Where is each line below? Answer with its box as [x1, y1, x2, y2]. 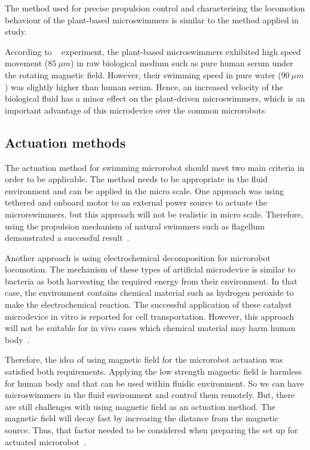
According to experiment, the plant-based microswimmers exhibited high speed [5, 45, 301, 57]
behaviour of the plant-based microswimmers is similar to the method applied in [5, 13, 299, 26]
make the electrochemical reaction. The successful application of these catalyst [5, 298, 292, 311]
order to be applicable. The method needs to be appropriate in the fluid [5, 173, 268, 185]
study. [5, 25, 27, 38]
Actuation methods [5, 133, 126, 151]
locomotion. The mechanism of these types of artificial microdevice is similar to [5, 263, 296, 275]
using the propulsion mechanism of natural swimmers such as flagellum [5, 219, 265, 232]
